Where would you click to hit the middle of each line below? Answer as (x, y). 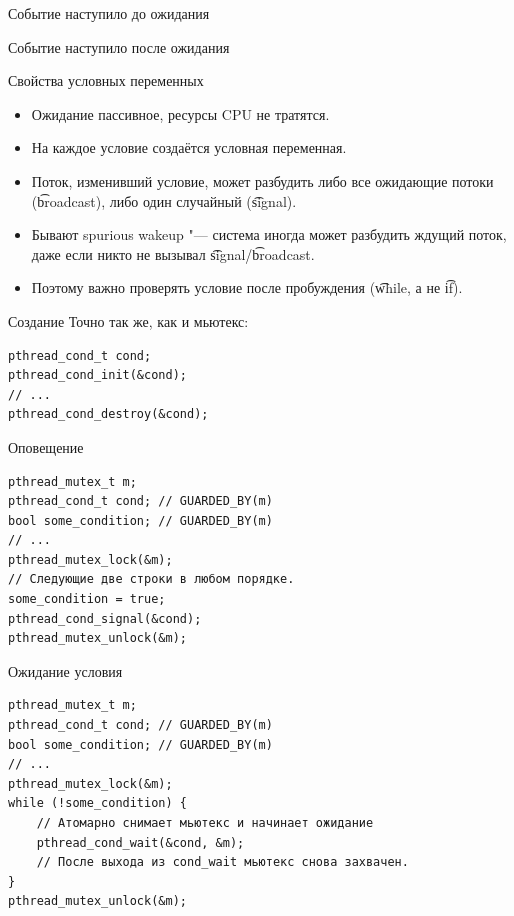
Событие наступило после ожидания (119, 46)
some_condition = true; (87, 599)
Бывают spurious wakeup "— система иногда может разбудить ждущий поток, (269, 234)
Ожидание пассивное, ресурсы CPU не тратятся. (180, 113)
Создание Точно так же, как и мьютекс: (128, 320)
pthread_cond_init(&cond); (97, 375)
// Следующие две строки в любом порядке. (151, 579)
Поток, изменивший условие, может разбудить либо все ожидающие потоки (262, 180)
